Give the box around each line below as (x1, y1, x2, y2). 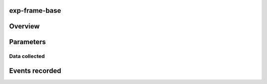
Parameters (9, 38, 46, 46)
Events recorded (9, 67, 61, 75)
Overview (9, 22, 40, 30)
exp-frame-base (9, 6, 61, 15)
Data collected (9, 53, 45, 60)
